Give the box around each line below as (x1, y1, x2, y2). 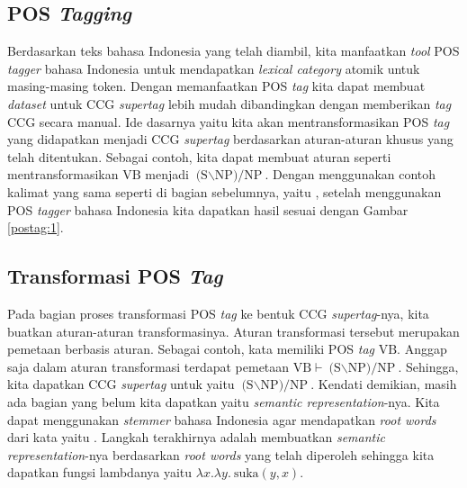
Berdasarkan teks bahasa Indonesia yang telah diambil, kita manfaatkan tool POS (7, 41, 460, 60)
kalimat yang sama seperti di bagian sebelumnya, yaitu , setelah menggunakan (7, 182, 442, 201)
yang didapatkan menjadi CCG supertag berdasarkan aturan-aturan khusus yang (7, 130, 454, 149)
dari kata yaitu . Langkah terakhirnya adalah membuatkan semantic (7, 428, 385, 447)
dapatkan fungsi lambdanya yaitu (7, 463, 193, 482)
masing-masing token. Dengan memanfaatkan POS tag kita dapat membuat (7, 77, 426, 95)
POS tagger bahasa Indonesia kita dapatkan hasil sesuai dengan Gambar (7, 200, 409, 219)
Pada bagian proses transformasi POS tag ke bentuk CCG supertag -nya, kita (7, 303, 429, 322)
